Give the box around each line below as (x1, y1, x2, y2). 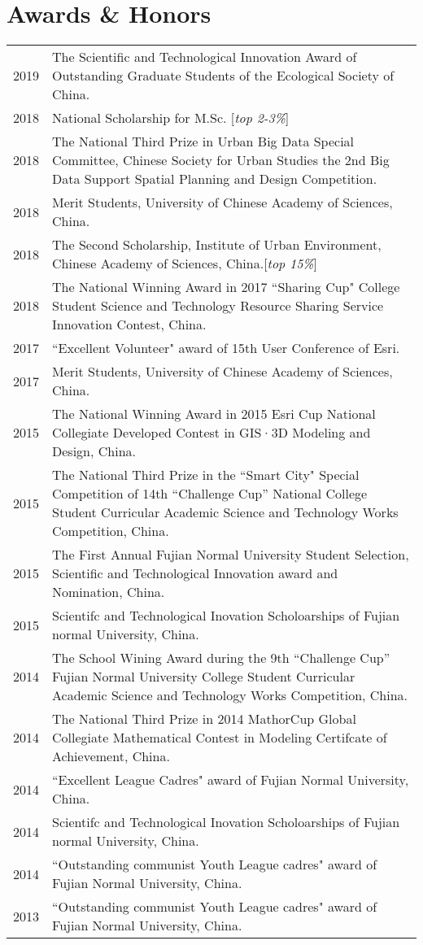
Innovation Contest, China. (52, 315, 207, 334)
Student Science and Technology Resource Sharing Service (52, 296, 384, 316)
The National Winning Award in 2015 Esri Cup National (52, 404, 376, 424)
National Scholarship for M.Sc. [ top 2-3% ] (52, 108, 290, 128)
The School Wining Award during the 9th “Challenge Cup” (52, 648, 390, 668)
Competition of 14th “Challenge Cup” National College (52, 484, 368, 503)
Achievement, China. (52, 747, 170, 766)
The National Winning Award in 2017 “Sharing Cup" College (52, 277, 400, 297)
